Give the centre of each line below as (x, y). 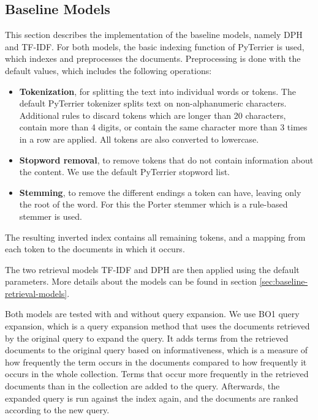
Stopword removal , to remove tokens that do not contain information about (166, 159)
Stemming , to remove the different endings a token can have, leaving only (160, 192)
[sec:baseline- (284, 281)
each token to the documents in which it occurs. (95, 249)
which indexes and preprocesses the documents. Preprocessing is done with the (153, 58)
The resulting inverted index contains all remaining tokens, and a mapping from (155, 237)
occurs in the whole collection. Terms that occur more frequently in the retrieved (157, 374)
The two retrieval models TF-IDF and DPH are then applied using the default (152, 269)
